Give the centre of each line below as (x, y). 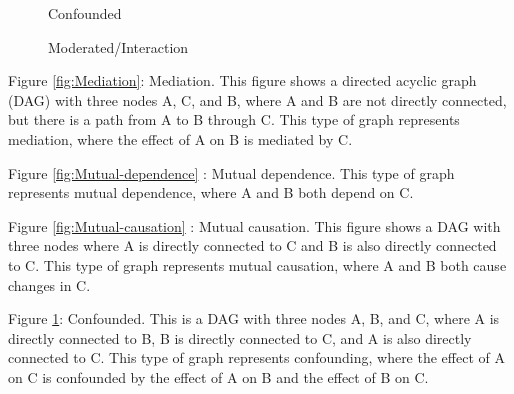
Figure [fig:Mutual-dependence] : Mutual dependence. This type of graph (231, 172)
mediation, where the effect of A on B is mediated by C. (180, 138)
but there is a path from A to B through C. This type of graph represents (234, 119)
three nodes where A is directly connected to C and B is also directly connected (252, 245)
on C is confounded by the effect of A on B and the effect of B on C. (218, 376)
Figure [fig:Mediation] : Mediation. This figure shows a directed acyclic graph (242, 80)
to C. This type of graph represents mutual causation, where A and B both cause (257, 264)
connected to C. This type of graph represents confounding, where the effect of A (256, 357)
